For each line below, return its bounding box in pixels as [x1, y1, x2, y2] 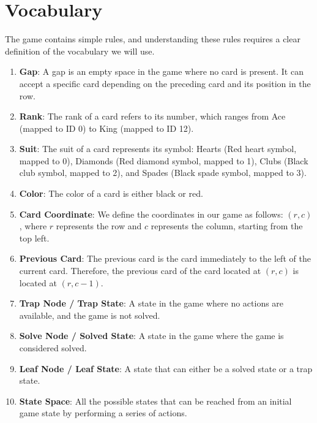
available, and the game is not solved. [19, 308, 160, 321]
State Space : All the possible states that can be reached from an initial [19, 394, 292, 407]
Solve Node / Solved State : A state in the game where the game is [19, 329, 284, 342]
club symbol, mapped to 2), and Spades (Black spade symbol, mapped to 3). [19, 166, 307, 179]
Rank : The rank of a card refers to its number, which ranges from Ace [19, 110, 286, 123]
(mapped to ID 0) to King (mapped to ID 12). [19, 121, 194, 134]
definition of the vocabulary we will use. [5, 44, 155, 57]
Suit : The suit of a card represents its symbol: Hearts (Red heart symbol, [19, 142, 297, 155]
